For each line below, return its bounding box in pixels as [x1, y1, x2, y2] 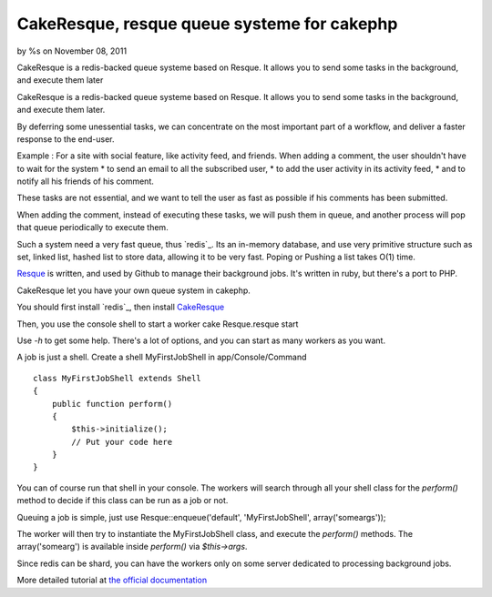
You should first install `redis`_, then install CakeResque [16, 301, 225, 313]
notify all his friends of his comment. [16, 176, 154, 187]
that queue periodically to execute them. [16, 222, 169, 233]
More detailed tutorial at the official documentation [16, 574, 208, 586]
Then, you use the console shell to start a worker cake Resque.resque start [16, 319, 299, 329]
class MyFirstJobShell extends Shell [33, 373, 202, 383]
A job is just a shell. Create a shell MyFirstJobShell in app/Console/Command [16, 351, 307, 363]
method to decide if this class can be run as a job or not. [16, 495, 229, 506]
